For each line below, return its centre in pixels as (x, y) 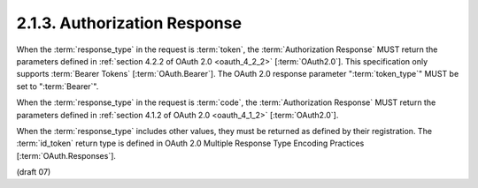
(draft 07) (34, 172)
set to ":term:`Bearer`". (58, 86)
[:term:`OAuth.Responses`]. (66, 155)
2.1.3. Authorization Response (129, 23)
